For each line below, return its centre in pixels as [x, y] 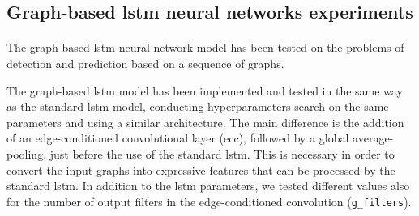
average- [373, 138]
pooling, [27, 153]
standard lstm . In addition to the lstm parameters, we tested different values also [208, 186]
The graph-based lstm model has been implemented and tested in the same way [205, 90]
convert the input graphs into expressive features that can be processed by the [201, 169]
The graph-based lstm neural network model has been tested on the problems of [205, 47]
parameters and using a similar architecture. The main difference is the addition [205, 122]
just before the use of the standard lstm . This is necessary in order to [222, 153]
